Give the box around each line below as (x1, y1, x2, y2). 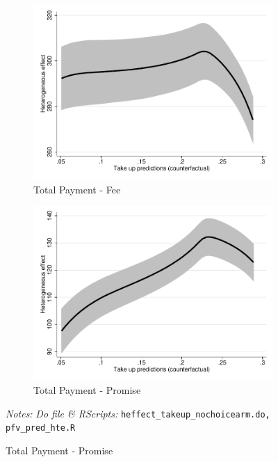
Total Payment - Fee (33, 182, 121, 196)
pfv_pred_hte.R (6, 423, 76, 433)
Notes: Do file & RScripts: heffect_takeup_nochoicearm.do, (6, 406, 270, 420)
